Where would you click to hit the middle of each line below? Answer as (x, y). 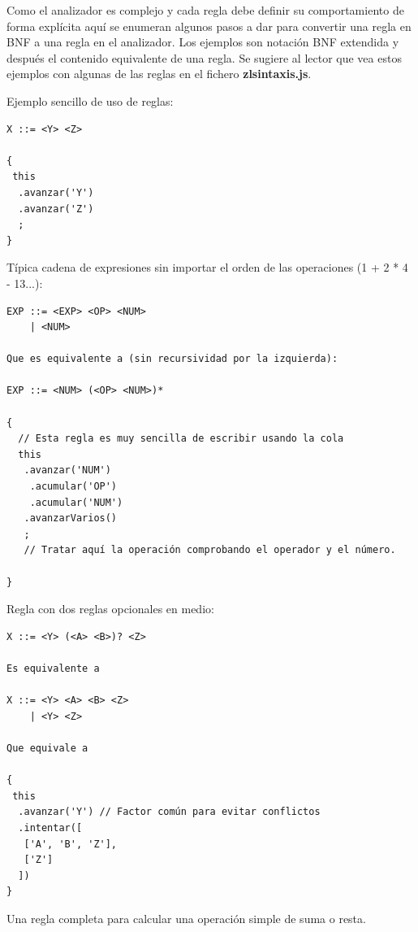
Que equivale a (47, 748)
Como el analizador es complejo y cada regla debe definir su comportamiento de (205, 10)
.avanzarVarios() (71, 518)
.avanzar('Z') (56, 209)
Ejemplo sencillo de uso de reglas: (90, 100)
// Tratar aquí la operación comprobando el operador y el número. (210, 550)
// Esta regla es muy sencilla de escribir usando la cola (181, 439)
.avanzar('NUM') (67, 470)
